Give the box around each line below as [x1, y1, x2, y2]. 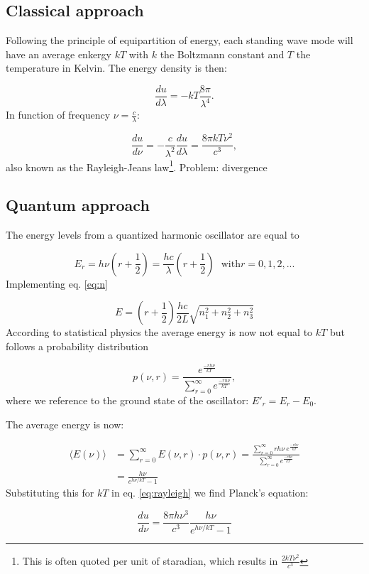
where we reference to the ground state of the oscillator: [6, 392, 249, 407]
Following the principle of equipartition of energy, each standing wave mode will [6, 33, 353, 48]
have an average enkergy [6, 46, 112, 61]
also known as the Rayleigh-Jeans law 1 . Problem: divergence [6, 157, 268, 174]
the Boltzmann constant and [160, 46, 285, 61]
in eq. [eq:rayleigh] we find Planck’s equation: [111, 485, 309, 500]
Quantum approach [6, 194, 150, 216]
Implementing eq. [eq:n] [6, 276, 108, 291]
